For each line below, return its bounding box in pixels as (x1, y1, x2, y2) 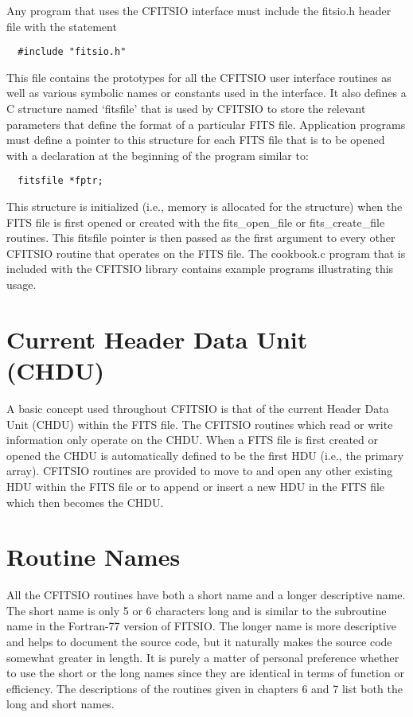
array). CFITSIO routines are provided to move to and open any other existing (6, 462, 393, 479)
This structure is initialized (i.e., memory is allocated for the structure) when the (6, 198, 403, 215)
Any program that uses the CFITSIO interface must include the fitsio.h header (6, 2, 392, 18)
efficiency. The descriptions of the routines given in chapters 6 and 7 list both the (6, 680, 403, 696)
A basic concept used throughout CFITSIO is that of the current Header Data (6, 399, 389, 416)
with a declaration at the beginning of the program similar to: (6, 146, 309, 163)
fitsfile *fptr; (18, 175, 103, 187)
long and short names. (6, 696, 115, 712)
